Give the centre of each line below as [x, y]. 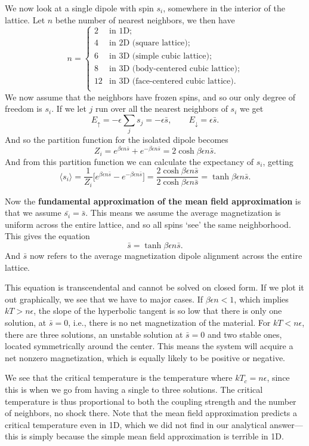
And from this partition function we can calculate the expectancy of [129, 161]
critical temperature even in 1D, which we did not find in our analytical [136, 424]
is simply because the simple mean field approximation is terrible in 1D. [152, 436]
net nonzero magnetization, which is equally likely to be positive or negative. [145, 357]
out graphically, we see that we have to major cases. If [104, 299]
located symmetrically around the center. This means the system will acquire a [149, 346]
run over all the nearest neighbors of [161, 109]
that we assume [33, 213]
